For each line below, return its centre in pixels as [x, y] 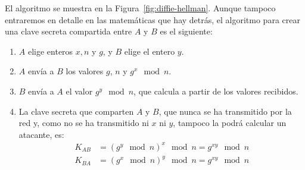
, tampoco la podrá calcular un [230, 123]
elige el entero [150, 51]
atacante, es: [41, 134]
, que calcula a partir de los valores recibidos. [216, 91]
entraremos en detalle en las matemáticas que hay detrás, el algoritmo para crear [152, 19]
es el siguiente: [186, 31]
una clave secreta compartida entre [69, 31]
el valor [79, 91]
